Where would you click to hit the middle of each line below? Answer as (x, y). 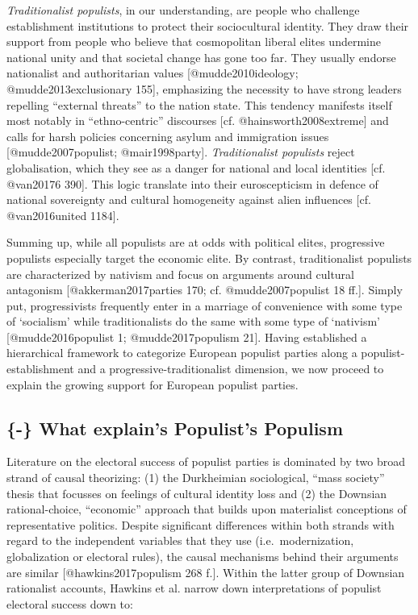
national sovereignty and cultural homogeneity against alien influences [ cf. (189, 199)
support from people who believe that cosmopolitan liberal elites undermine (194, 42)
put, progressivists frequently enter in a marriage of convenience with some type (205, 305)
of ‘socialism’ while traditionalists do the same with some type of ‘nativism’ (193, 321)
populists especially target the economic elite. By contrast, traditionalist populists (209, 258)
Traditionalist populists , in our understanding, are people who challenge (183, 10)
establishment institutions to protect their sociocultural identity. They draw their (208, 25)
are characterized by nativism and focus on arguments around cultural (180, 274)
